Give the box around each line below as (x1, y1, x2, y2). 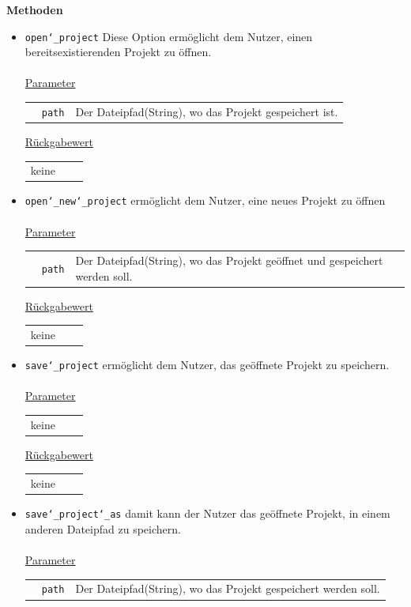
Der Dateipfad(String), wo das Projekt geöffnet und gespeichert (75, 251, 383, 268)
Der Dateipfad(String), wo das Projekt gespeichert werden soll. (75, 580, 380, 597)
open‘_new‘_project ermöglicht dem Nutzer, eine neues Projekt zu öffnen (25, 192, 386, 209)
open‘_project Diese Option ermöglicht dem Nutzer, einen (25, 28, 313, 44)
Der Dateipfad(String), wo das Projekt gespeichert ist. (75, 103, 338, 119)
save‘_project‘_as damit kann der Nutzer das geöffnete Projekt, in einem (25, 505, 390, 522)
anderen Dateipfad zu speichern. (25, 520, 181, 537)
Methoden (6, 2, 63, 17)
